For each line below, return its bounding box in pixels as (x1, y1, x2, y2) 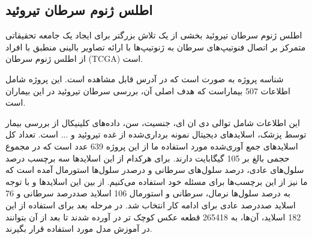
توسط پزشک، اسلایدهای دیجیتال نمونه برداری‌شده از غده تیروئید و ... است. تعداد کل (5, 128, 307, 141)
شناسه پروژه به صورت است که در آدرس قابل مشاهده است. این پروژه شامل (5, 72, 284, 85)
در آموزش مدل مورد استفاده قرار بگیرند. (5, 222, 152, 235)
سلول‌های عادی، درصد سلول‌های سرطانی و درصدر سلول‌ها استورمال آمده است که (5, 163, 304, 176)
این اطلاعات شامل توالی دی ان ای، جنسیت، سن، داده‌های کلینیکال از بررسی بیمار (5, 116, 300, 129)
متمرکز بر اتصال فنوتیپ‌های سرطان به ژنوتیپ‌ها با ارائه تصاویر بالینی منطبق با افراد (5, 40, 306, 53)
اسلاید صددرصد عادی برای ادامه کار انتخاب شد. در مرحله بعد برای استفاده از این (5, 198, 296, 211)
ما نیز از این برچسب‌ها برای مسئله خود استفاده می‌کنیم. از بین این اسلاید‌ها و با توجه (5, 175, 308, 187)
